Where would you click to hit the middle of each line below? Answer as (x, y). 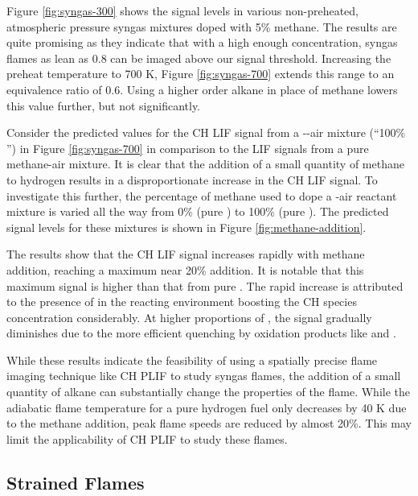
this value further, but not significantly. (104, 105)
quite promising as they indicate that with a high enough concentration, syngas (202, 42)
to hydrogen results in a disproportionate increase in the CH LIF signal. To (192, 179)
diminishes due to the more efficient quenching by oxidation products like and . (201, 333)
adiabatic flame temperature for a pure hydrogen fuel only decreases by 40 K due (207, 407)
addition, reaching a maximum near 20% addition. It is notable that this (185, 269)
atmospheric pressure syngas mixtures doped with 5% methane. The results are (202, 26)
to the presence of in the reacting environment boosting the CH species (182, 302)
